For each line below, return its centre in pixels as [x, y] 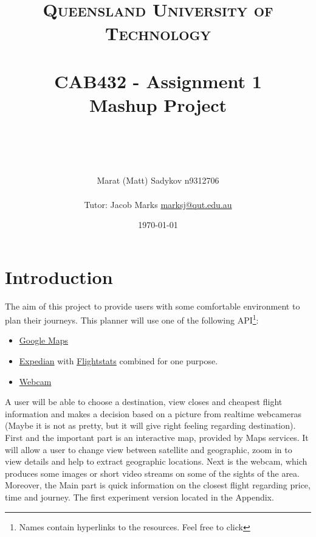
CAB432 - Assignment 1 [158, 81]
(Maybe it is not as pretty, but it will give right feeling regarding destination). [150, 425]
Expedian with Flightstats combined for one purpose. [118, 361]
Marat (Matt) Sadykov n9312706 [158, 180]
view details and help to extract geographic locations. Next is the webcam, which [156, 461]
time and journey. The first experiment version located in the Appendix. [139, 497]
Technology [158, 33]
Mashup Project [158, 104]
